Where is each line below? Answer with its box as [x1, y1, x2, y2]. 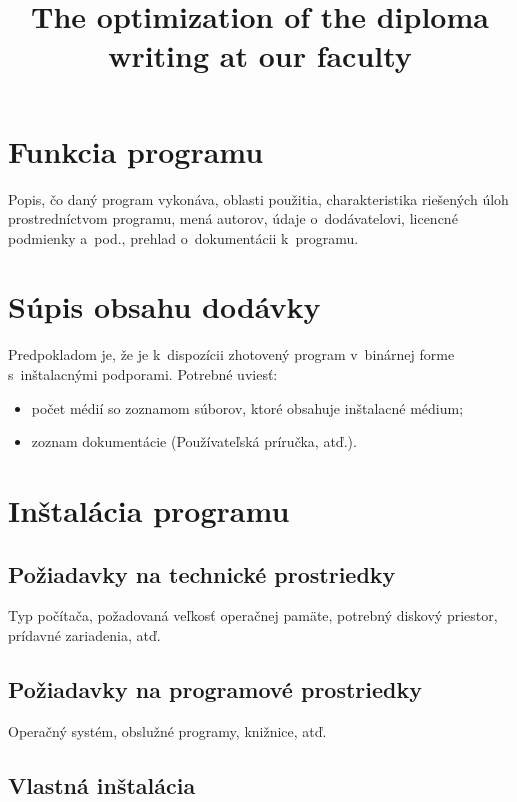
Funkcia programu [8, 130, 264, 171]
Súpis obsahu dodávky [8, 286, 321, 327]
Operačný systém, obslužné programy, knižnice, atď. [8, 720, 327, 741]
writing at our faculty [108, 35, 412, 76]
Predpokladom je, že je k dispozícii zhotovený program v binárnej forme [8, 344, 455, 365]
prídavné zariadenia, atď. [8, 624, 161, 645]
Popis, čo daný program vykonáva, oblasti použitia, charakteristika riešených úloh [8, 188, 509, 209]
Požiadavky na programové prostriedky [8, 673, 422, 704]
